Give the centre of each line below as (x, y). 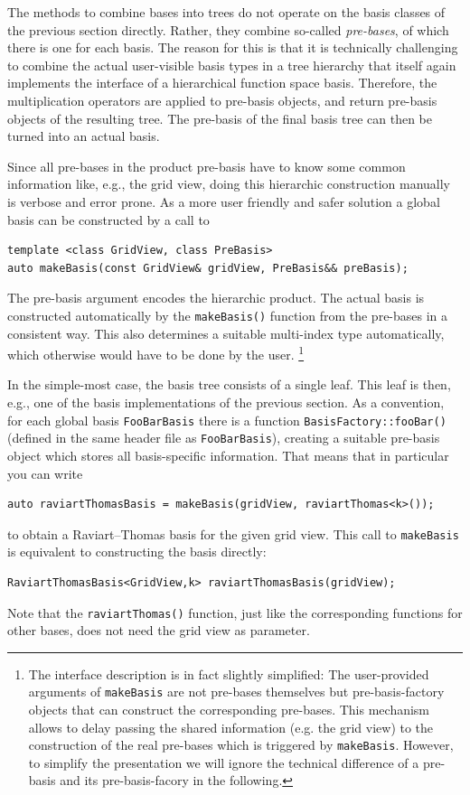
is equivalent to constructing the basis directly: (137, 552)
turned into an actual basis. (84, 136)
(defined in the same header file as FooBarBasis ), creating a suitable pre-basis (224, 438)
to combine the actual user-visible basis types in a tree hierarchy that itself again (232, 65)
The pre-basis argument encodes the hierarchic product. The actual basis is (216, 298)
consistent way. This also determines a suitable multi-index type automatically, (226, 333)
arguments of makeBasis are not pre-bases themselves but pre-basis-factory (236, 692)
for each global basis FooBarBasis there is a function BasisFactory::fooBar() (227, 420)
